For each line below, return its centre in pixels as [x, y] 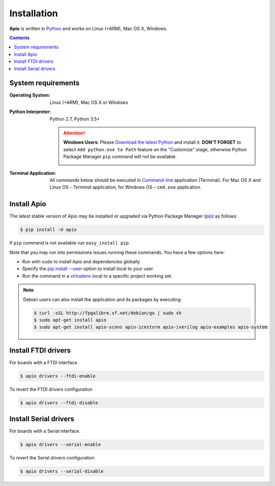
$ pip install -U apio [48, 230]
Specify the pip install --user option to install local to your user [88, 269]
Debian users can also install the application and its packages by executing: [103, 299]
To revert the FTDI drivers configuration [51, 389]
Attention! [74, 133]
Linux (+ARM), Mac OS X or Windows [89, 102]
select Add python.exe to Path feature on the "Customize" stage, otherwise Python [155, 149]
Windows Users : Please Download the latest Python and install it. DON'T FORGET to [152, 142]
